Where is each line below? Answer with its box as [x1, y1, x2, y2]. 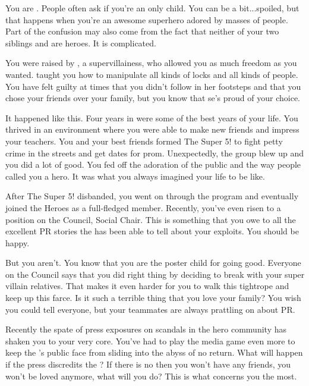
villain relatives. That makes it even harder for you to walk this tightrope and [5, 280, 289, 292]
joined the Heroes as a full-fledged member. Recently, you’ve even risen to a [5, 201, 281, 214]
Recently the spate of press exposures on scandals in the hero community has [5, 323, 286, 335]
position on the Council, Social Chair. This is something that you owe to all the [5, 213, 296, 225]
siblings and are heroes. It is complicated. [5, 36, 156, 49]
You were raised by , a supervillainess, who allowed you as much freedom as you [5, 57, 297, 69]
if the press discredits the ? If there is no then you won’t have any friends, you [5, 358, 291, 371]
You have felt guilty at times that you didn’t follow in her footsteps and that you [5, 80, 301, 92]
